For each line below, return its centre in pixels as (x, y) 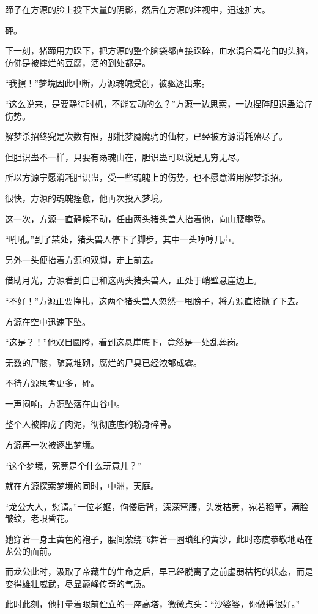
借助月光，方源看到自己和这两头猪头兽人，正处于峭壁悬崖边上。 (133, 280)
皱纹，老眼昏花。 (39, 518)
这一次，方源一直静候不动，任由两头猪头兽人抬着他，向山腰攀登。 (138, 218)
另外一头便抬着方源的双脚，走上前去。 (82, 259)
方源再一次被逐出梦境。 (52, 445)
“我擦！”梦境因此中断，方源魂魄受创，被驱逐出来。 (108, 83)
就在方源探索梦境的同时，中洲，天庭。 (82, 486)
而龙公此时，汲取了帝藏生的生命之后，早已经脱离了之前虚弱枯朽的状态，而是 (159, 571)
